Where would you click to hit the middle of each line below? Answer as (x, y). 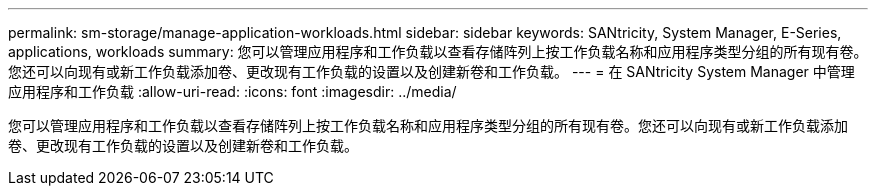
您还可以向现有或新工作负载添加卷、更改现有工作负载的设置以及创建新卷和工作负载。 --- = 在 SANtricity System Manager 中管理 (431, 71)
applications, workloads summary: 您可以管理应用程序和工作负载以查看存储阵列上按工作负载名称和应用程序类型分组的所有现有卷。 (438, 51)
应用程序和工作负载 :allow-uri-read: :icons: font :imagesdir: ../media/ (232, 91)
